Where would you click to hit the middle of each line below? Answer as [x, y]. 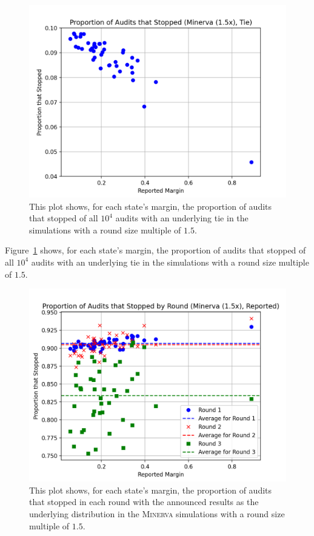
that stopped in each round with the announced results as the [144, 502]
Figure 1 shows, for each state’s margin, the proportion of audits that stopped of [155, 250]
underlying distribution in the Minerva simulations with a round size [157, 513]
